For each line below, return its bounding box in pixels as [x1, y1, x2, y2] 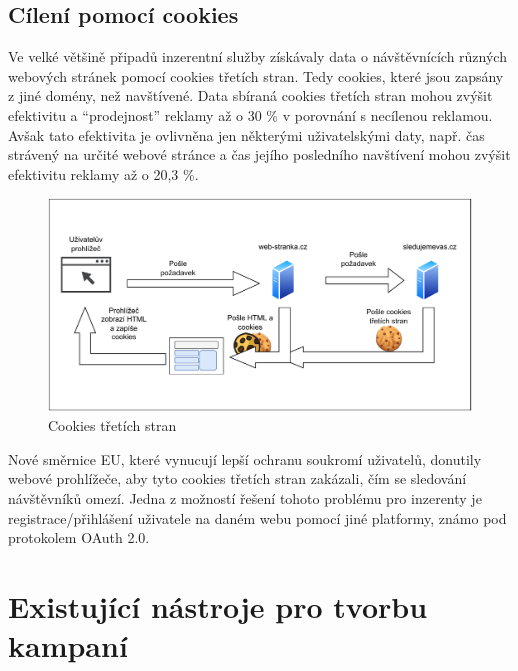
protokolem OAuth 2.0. [8, 527, 150, 548]
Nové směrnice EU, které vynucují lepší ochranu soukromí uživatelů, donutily [8, 448, 482, 469]
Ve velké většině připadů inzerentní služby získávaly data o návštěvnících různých [8, 46, 507, 67]
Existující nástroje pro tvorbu [8, 585, 428, 626]
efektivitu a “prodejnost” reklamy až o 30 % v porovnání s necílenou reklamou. [8, 104, 493, 125]
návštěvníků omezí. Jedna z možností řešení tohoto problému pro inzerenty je [8, 487, 482, 508]
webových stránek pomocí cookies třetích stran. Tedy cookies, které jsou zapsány [8, 65, 504, 86]
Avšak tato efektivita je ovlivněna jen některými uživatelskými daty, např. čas [8, 124, 485, 145]
